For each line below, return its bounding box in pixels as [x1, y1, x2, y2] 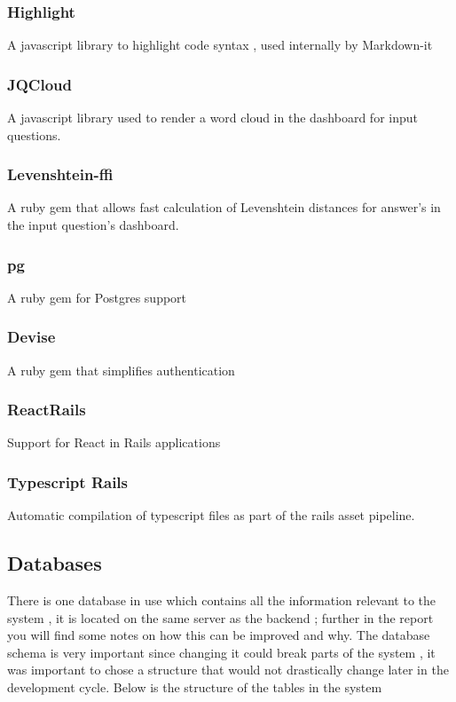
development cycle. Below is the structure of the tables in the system [7, 678, 382, 697]
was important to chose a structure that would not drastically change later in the [7, 660, 449, 679]
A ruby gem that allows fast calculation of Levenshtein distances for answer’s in [7, 198, 441, 217]
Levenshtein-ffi [7, 163, 114, 185]
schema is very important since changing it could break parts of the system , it [7, 643, 436, 661]
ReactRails [7, 398, 86, 421]
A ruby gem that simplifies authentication [7, 360, 235, 379]
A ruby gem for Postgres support [7, 288, 187, 306]
